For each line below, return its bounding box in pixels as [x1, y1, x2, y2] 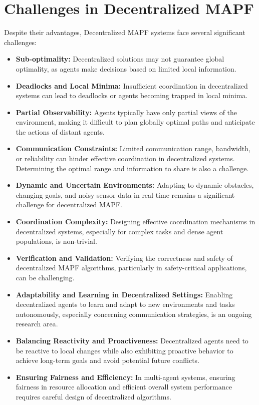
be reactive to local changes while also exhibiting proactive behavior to [16, 345, 233, 355]
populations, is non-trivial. [16, 236, 97, 246]
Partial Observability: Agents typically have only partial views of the [16, 107, 237, 117]
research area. [16, 318, 58, 329]
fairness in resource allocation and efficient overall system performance [16, 381, 232, 392]
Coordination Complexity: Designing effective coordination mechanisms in [16, 216, 255, 227]
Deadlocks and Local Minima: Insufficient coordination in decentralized [16, 80, 248, 91]
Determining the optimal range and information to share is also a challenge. [16, 163, 249, 173]
